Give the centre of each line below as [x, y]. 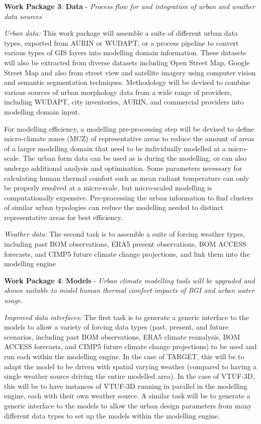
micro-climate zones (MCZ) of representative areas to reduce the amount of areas [129, 138]
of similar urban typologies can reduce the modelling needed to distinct [114, 207]
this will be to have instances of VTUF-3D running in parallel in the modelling [126, 386]
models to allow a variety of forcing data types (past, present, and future [116, 327]
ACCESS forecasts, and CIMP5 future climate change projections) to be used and [130, 346]
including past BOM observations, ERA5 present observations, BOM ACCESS [125, 244]
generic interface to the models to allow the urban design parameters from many [128, 405]
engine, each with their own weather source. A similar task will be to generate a [127, 396]
